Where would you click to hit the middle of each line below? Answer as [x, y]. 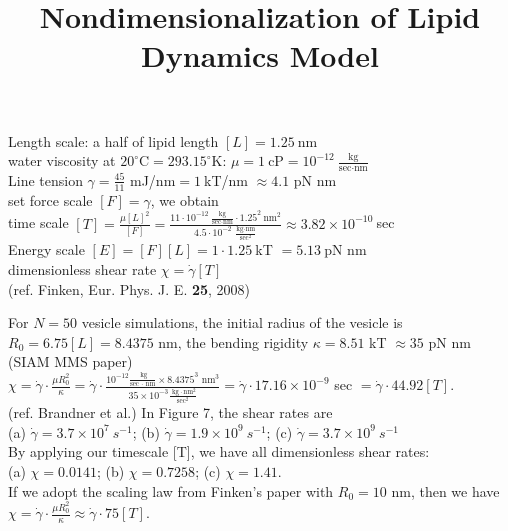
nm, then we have [445, 490]
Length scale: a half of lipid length [113, 140]
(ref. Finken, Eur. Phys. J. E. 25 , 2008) [129, 288]
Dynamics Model [260, 55]
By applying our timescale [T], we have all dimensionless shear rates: [219, 451]
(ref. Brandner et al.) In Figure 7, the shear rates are [170, 412]
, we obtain [184, 199]
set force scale [50, 199]
